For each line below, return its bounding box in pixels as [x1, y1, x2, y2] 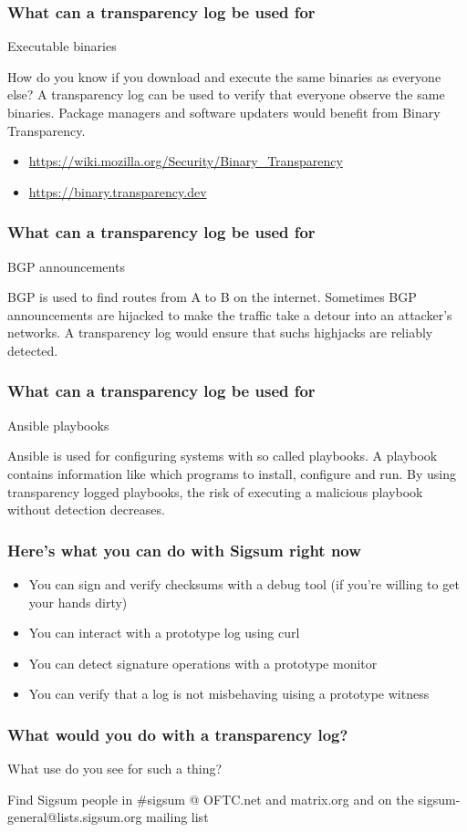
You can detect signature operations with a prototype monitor [28, 653, 378, 672]
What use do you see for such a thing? [7, 759, 223, 778]
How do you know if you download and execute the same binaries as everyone [7, 67, 441, 86]
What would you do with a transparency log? [7, 723, 348, 745]
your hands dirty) [28, 592, 128, 611]
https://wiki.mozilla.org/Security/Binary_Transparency [28, 151, 343, 171]
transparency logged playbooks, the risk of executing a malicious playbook [7, 482, 423, 501]
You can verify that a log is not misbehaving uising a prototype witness [28, 684, 430, 703]
